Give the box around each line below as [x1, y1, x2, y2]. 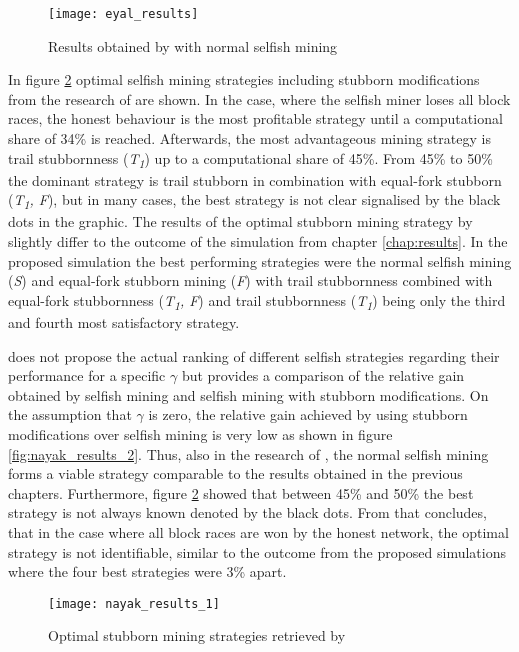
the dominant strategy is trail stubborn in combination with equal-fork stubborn [8, 169, 502, 190]
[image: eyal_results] [48, 7, 199, 21]
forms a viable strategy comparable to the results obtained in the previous [8, 463, 463, 484]
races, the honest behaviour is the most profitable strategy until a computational [8, 108, 503, 129]
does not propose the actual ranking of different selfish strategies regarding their [8, 345, 500, 366]
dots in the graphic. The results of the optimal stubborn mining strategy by [8, 211, 473, 232]
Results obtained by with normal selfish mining [48, 35, 338, 56]
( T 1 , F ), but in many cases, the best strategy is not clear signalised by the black [8, 189, 501, 213]
